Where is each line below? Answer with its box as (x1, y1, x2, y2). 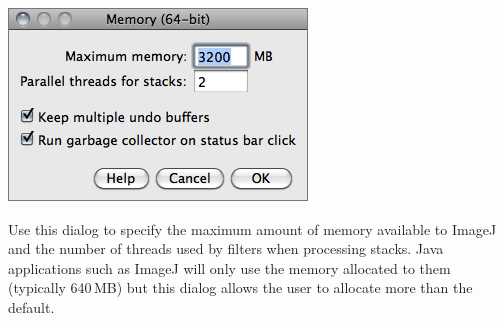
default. (8, 296, 55, 317)
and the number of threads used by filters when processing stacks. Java (8, 238, 444, 259)
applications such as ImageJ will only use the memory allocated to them (8, 257, 451, 278)
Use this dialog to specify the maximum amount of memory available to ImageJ (8, 218, 497, 239)
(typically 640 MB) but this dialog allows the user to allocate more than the (8, 277, 473, 298)
